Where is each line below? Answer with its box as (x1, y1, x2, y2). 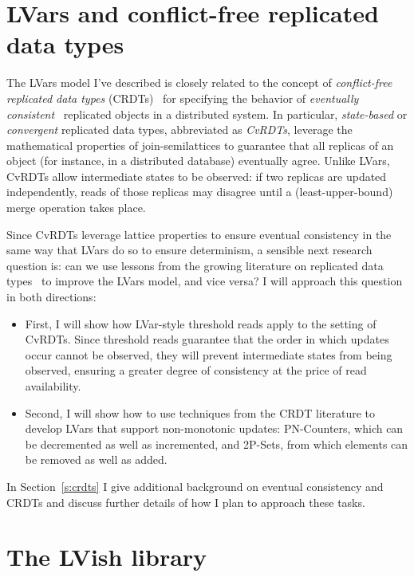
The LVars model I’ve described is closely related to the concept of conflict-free (6, 74, 392, 91)
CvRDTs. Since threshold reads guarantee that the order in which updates (25, 331, 389, 347)
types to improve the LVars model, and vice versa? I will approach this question (6, 273, 403, 289)
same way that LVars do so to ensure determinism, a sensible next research (6, 241, 373, 258)
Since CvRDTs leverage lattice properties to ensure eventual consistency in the (6, 226, 392, 242)
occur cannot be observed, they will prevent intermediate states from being (25, 346, 392, 363)
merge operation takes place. (6, 199, 146, 216)
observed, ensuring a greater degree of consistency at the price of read (25, 362, 367, 379)
